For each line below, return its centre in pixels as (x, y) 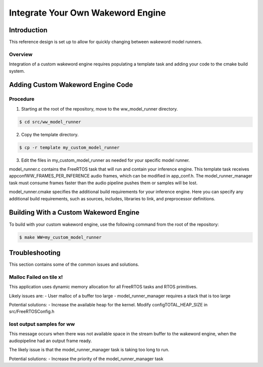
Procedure (22, 99)
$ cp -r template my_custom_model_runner (69, 147)
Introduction (28, 30)
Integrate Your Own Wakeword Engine (87, 13)
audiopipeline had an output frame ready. (50, 341)
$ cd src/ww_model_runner (50, 122)
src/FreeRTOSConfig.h (32, 312)
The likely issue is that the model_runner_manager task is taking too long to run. (89, 350)
